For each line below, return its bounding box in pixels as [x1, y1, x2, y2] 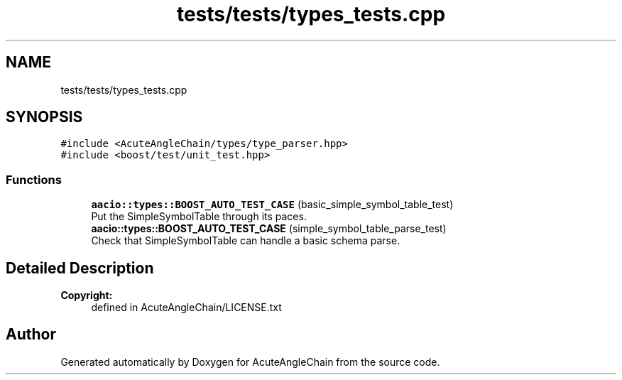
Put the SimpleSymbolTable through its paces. [91, 210, 307, 223]
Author [6, 325, 56, 344]
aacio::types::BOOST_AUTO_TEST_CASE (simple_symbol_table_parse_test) [91, 222, 447, 235]
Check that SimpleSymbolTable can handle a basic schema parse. [91, 234, 400, 247]
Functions [6, 172, 62, 187]
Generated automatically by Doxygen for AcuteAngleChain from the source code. [60, 355, 440, 368]
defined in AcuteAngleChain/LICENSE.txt [91, 301, 282, 314]
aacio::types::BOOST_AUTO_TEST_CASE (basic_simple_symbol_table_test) [91, 198, 454, 211]
